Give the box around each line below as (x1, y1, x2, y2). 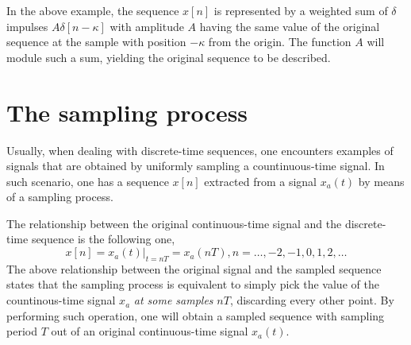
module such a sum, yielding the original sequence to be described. (6, 48, 331, 65)
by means (358, 172, 405, 189)
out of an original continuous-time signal (51, 323, 248, 339)
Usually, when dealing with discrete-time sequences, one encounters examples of (6, 141, 394, 158)
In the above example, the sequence (6, 2, 179, 18)
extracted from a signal (204, 172, 317, 189)
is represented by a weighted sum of (213, 2, 388, 18)
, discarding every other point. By (229, 292, 394, 308)
